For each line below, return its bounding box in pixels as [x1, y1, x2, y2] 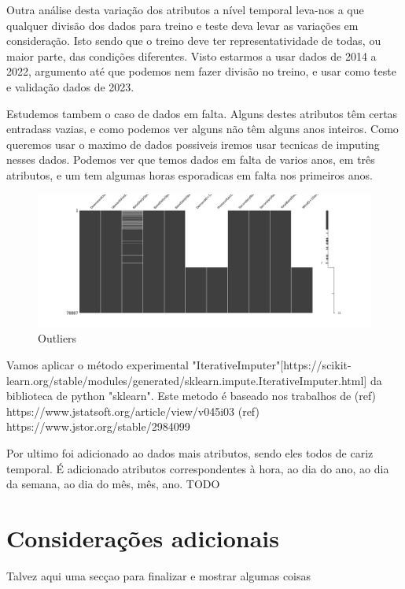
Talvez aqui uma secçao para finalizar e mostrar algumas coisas [6, 567, 311, 583]
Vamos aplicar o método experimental [6, 357, 189, 373]
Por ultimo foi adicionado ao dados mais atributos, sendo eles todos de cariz [6, 445, 374, 461]
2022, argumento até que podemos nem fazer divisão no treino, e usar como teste [6, 63, 396, 80]
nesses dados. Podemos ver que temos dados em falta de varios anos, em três [6, 151, 375, 168]
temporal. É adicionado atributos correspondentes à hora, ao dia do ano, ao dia [6, 460, 389, 476]
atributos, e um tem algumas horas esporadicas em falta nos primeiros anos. [6, 166, 373, 183]
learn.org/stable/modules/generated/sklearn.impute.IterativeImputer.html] [6, 372, 367, 388]
